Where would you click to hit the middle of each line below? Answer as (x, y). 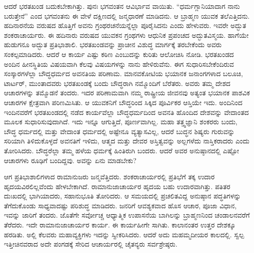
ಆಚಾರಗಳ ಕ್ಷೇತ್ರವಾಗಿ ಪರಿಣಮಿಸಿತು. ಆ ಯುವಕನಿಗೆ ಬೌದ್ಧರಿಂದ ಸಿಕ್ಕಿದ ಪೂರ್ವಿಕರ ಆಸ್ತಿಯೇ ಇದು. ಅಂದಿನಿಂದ (123, 102)
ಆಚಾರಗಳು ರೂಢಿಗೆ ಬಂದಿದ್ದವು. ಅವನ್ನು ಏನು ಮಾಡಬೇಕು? (70, 160)
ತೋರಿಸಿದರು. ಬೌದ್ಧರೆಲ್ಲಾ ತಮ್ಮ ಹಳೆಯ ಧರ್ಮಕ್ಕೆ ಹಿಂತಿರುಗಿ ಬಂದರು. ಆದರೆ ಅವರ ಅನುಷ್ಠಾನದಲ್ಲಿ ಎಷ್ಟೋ (122, 150)
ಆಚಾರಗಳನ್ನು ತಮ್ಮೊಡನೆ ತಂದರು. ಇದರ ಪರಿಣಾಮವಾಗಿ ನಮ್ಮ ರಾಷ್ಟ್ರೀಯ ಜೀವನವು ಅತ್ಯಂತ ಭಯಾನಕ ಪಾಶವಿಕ (127, 93)
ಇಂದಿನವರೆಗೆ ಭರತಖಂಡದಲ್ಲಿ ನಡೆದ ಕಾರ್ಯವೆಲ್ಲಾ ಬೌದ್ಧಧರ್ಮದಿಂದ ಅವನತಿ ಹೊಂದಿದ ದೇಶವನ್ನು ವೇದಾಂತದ (127, 112)
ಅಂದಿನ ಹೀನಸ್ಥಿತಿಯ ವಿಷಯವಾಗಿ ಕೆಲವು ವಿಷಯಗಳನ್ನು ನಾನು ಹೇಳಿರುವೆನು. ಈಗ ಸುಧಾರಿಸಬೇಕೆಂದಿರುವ (119, 64)
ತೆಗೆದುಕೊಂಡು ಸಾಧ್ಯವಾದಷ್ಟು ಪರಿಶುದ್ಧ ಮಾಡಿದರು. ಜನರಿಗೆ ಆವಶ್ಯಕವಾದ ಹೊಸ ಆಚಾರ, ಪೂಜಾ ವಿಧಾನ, (120, 205)
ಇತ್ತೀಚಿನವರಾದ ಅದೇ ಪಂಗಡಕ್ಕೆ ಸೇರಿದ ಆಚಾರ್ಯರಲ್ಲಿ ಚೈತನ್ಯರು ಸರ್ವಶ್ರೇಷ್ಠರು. (91, 244)
